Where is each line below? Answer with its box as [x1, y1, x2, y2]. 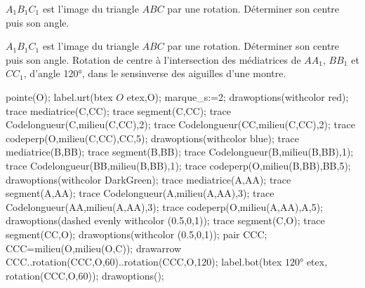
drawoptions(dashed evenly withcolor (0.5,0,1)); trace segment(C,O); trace [6, 213, 325, 228]
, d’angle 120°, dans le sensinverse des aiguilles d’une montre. [23, 66, 286, 81]
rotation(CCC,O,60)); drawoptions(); [6, 268, 164, 282]
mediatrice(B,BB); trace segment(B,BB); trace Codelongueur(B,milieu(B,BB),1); [6, 144, 354, 159]
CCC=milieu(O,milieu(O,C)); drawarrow [6, 240, 182, 255]
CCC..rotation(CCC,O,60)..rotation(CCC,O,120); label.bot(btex [6, 254, 282, 269]
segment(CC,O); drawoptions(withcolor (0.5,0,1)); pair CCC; [6, 226, 267, 241]
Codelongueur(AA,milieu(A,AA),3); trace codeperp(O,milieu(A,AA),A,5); [6, 199, 324, 214]
